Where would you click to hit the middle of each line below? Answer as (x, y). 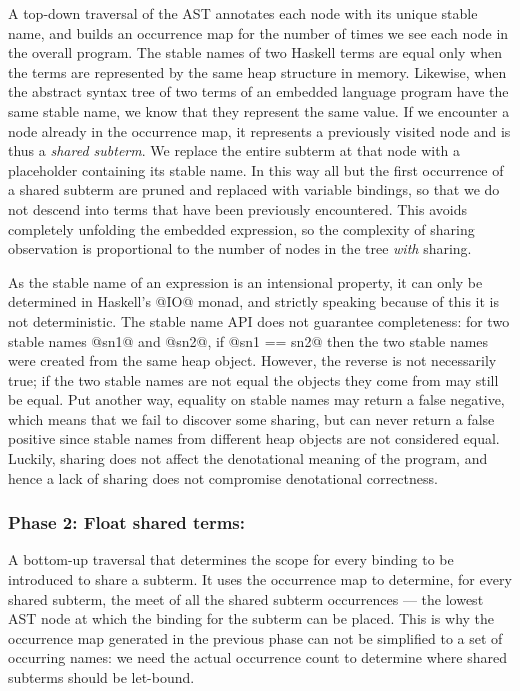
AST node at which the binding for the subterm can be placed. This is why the (251, 618)
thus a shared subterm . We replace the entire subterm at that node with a (234, 150)
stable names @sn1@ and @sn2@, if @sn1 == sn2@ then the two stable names (248, 340)
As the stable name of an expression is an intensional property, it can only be (245, 281)
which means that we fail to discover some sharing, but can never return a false (251, 418)
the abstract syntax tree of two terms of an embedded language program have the (258, 91)
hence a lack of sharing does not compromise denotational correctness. (223, 477)
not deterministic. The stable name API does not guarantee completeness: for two (259, 320)
